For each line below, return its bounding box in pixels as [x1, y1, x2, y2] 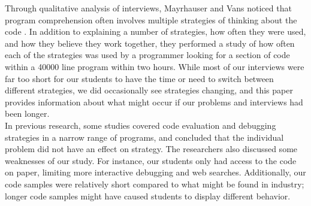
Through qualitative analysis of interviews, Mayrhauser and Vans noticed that [5, 2, 292, 14]
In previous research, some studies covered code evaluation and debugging [5, 119, 276, 131]
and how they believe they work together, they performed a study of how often [5, 37, 295, 49]
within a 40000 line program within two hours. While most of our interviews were [5, 60, 304, 72]
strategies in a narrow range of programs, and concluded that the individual [5, 131, 284, 143]
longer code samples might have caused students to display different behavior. [5, 189, 291, 202]
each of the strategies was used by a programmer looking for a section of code [5, 49, 290, 61]
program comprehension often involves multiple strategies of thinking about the [5, 13, 297, 26]
